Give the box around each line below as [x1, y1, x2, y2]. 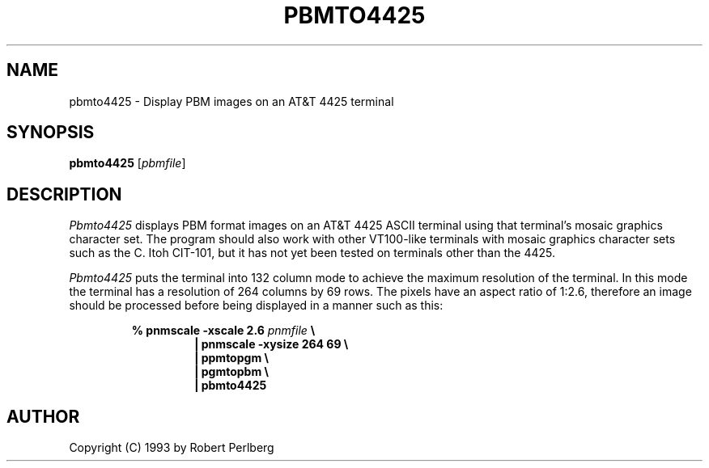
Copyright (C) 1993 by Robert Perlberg [69, 441, 274, 455]
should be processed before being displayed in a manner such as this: [69, 298, 444, 313]
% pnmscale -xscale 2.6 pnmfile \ [131, 323, 316, 338]
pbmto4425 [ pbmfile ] [69, 156, 186, 171]
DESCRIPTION [6, 183, 122, 204]
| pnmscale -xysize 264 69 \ [194, 337, 349, 352]
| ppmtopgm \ [194, 351, 269, 365]
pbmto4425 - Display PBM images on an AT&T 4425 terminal [69, 94, 394, 108]
